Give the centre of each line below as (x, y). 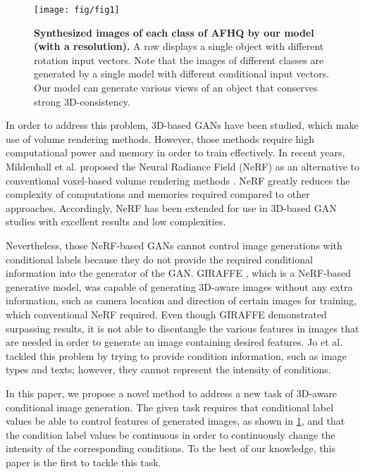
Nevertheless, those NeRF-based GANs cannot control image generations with (174, 245)
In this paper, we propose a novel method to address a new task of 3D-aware (172, 393)
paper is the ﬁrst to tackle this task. (83, 462)
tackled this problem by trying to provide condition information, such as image (176, 355)
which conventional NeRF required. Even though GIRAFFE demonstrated (166, 314)
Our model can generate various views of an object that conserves (176, 88)
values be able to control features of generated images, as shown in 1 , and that (175, 421)
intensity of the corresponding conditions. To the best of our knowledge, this (171, 448)
